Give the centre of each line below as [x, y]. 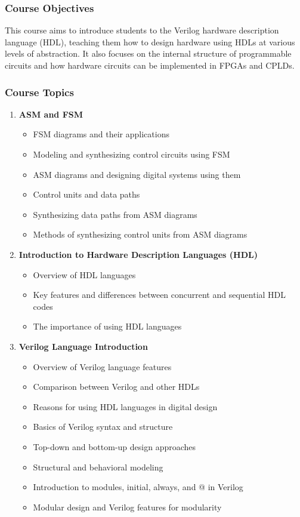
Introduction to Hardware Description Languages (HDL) [138, 254]
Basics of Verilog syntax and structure [103, 427]
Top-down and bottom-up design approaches [115, 446]
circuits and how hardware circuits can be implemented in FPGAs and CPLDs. [150, 65]
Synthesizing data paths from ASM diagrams [115, 214]
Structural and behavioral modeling [98, 467]
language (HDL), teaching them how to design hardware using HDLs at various [150, 41]
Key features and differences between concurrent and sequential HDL [160, 295]
